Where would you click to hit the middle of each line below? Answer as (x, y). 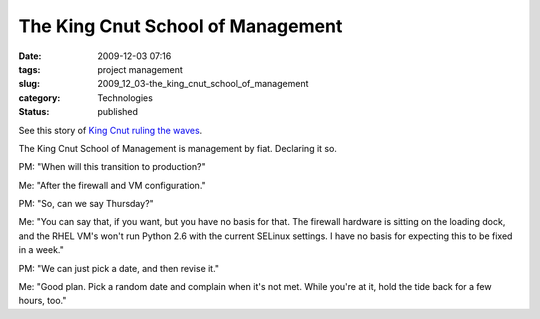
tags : (29, 69)
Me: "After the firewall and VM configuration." (112, 185)
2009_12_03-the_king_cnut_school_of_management (203, 84)
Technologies (125, 97)
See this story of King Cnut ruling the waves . (110, 130)
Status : (34, 112)
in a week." (41, 250)
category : (39, 97)
